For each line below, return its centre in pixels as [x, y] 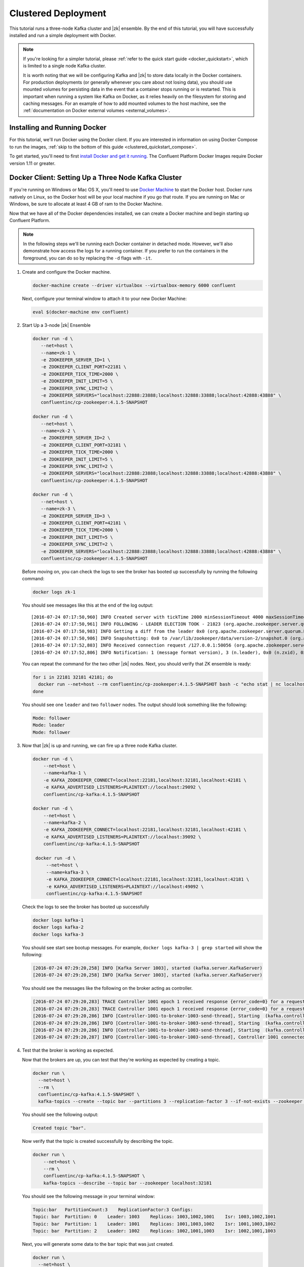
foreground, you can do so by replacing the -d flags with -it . [87, 258]
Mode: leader [49, 725]
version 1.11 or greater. [32, 163]
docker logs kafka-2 [58, 927]
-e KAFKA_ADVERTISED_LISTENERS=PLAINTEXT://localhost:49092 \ [125, 886]
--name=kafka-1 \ [65, 773]
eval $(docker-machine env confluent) [81, 312]
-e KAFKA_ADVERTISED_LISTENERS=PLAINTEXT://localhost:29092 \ [122, 787]
